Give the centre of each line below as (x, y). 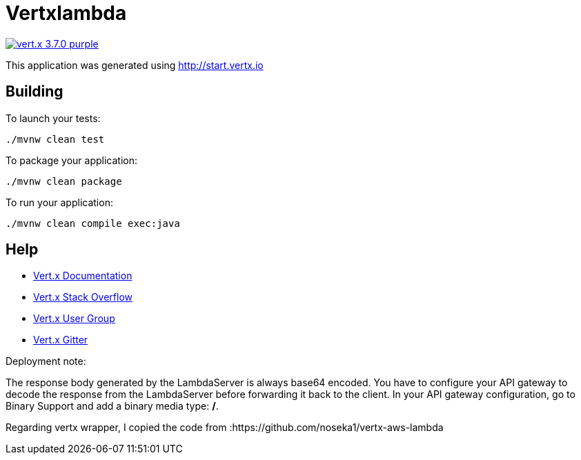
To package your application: (72, 160)
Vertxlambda (66, 13)
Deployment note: (46, 361)
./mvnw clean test (55, 139)
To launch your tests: (53, 118)
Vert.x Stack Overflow (83, 297)
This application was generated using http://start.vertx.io (135, 65)
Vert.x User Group (74, 319)
